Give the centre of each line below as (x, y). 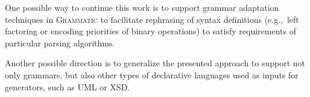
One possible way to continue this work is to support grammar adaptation (142, 7)
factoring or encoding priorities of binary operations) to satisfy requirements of (150, 31)
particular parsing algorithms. (60, 42)
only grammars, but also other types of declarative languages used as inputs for (152, 74)
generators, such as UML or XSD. (68, 86)
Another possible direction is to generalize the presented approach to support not (155, 63)
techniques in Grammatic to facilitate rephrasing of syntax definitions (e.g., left (152, 19)
